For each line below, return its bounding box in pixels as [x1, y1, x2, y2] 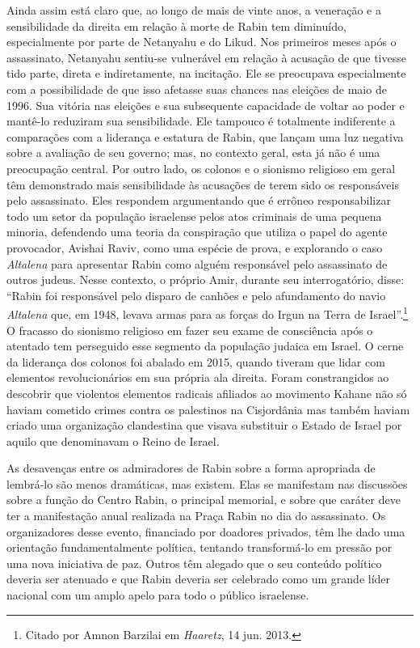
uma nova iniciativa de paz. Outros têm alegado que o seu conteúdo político [6, 554, 382, 571]
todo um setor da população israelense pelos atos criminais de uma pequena [6, 207, 382, 224]
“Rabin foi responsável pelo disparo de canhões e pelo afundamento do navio [6, 286, 386, 303]
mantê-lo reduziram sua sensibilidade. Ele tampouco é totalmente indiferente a [6, 112, 396, 129]
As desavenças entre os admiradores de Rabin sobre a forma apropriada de [6, 460, 376, 476]
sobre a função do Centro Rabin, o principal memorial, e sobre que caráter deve [6, 491, 401, 508]
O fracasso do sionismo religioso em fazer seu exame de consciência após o [6, 321, 373, 338]
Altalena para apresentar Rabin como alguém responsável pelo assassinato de [6, 255, 388, 272]
